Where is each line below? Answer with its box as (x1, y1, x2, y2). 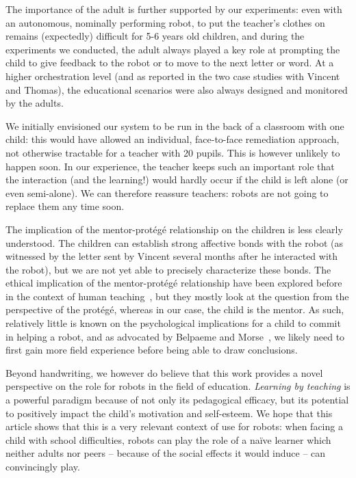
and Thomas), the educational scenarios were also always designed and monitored (5, 82, 348, 96)
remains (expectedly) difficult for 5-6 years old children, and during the (5, 29, 305, 43)
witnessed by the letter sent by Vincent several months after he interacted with (5, 249, 338, 263)
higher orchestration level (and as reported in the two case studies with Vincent (5, 68, 340, 83)
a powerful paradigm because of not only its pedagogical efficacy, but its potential (5, 393, 349, 407)
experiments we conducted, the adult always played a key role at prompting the (5, 42, 340, 56)
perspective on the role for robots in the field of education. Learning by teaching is (5, 379, 351, 393)
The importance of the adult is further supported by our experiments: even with (5, 2, 342, 16)
